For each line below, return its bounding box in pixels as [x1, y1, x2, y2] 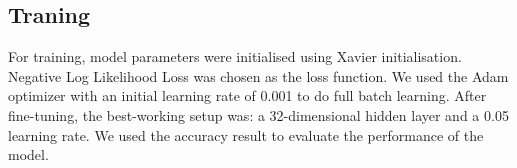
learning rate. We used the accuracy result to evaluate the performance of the [8, 124, 484, 145]
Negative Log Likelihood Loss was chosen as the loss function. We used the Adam [8, 65, 509, 86]
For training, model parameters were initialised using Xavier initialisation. [8, 46, 462, 67]
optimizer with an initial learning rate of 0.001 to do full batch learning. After [8, 85, 487, 106]
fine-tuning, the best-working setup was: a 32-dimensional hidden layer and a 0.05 [8, 104, 509, 125]
